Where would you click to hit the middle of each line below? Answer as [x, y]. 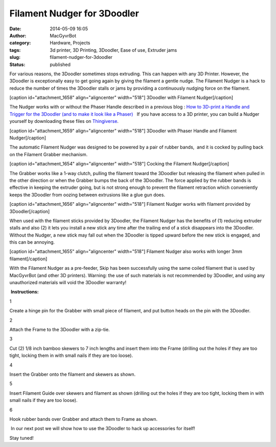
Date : [15, 29]
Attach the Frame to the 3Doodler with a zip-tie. [60, 329]
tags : [15, 50]
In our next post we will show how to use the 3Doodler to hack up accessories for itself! [103, 429]
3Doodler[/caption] [30, 211]
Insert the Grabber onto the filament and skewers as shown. [73, 374]
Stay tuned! [21, 438]
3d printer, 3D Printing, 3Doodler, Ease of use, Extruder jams [113, 50]
